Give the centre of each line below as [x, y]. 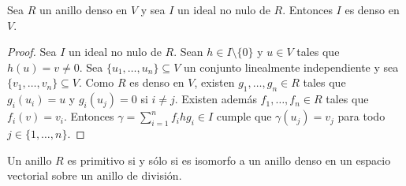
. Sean [188, 52]
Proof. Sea [32, 52]
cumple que [244, 116]
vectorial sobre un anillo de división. [95, 175]
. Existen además [216, 99]
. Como [96, 82]
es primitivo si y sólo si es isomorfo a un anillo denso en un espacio [229, 160]
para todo [361, 116]
